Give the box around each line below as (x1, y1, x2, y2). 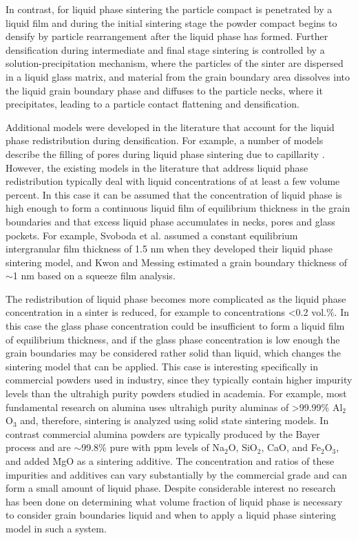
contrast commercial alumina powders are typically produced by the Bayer (6, 426, 320, 441)
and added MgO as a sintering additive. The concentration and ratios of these (6, 454, 335, 468)
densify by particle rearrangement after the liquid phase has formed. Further (6, 29, 328, 43)
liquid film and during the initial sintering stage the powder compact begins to (6, 15, 337, 30)
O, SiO (228, 440, 257, 454)
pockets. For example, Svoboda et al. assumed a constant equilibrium (6, 228, 298, 242)
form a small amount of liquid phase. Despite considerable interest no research (6, 481, 336, 495)
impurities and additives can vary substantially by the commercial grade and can (6, 467, 347, 481)
